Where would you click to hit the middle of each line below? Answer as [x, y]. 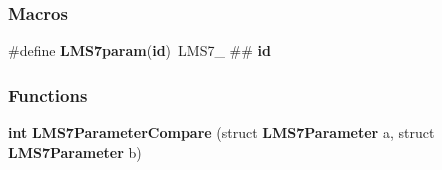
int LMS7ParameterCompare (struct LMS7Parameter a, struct [221, 132]
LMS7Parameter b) [75, 151]
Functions [48, 94]
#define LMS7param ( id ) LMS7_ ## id [139, 50]
